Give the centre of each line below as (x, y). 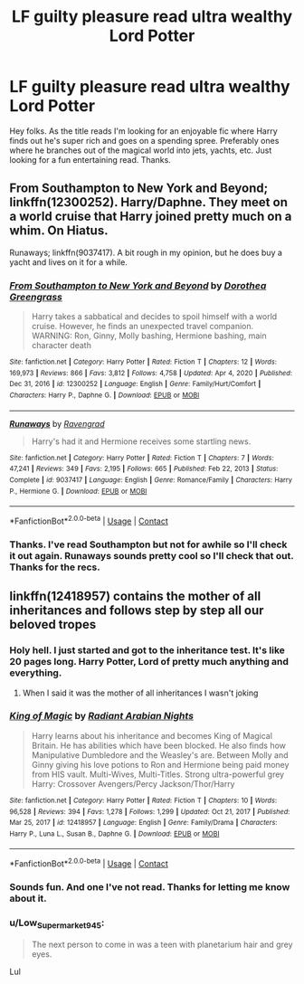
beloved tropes (53, 624)
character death (62, 345)
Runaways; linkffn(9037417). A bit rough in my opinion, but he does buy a (146, 252)
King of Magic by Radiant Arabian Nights (102, 716)
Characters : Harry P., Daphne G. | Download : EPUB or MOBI (104, 395)
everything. (36, 673)
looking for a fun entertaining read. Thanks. (90, 159)
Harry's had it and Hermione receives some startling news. (141, 441)
